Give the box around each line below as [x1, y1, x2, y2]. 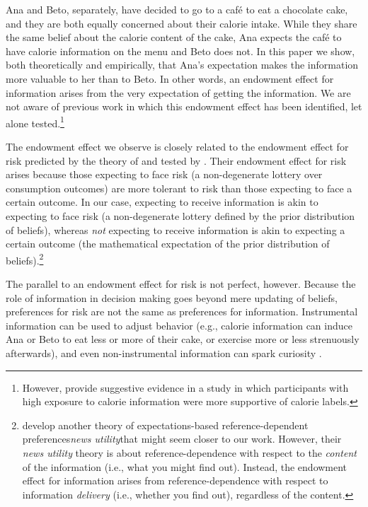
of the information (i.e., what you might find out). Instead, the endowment [22, 459, 347, 474]
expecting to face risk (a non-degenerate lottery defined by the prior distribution [6, 208, 355, 223]
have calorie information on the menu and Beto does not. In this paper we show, [6, 43, 355, 58]
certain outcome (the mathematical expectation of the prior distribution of [6, 236, 330, 251]
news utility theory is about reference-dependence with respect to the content [22, 445, 357, 460]
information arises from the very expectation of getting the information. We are [6, 85, 351, 100]
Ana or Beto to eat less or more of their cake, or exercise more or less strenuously [6, 332, 360, 346]
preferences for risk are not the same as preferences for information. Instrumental [6, 304, 358, 319]
